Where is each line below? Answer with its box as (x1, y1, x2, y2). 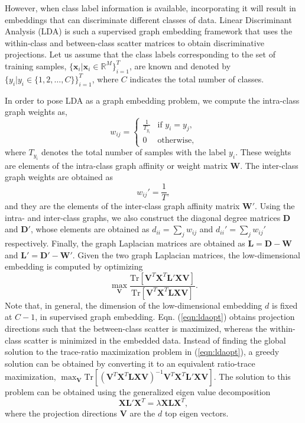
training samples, (5, 59, 67, 72)
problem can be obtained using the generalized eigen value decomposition (5, 386, 271, 398)
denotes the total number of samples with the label (41, 146, 226, 158)
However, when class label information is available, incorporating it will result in (5, 2, 296, 14)
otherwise (157, 136, 192, 145)
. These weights (235, 146, 291, 158)
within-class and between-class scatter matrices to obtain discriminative (5, 36, 264, 49)
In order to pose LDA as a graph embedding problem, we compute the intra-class (5, 94, 300, 106)
